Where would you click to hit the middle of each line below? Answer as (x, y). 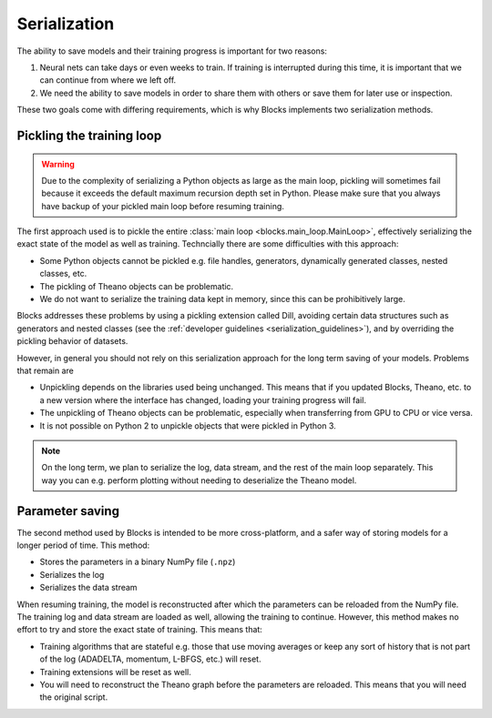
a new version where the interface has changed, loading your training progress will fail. (203, 399)
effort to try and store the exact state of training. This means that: (140, 630)
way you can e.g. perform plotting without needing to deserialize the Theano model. (199, 480)
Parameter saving (68, 511)
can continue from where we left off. (108, 80)
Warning (58, 164)
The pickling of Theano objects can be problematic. (137, 286)
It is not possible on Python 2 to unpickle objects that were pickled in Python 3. (188, 425)
